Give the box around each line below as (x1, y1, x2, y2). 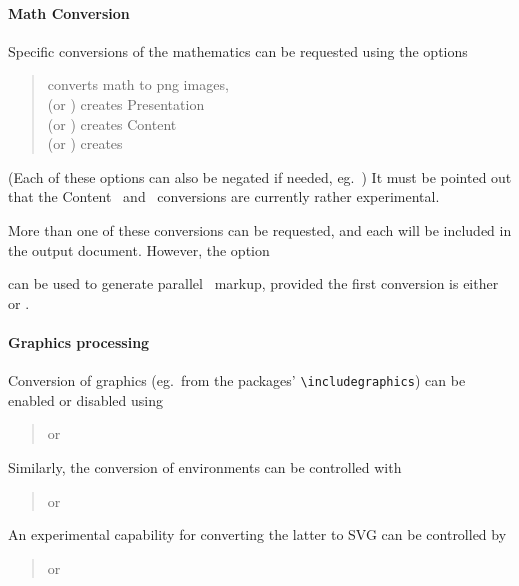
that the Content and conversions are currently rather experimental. (8, 186, 440, 207)
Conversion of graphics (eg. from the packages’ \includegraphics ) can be (8, 370, 466, 391)
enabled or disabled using (8, 389, 163, 410)
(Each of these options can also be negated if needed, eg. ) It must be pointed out (8, 166, 512, 187)
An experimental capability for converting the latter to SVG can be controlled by (8, 524, 507, 545)
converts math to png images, (47, 74, 229, 95)
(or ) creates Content (47, 113, 177, 134)
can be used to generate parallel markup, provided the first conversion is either (8, 273, 499, 294)
